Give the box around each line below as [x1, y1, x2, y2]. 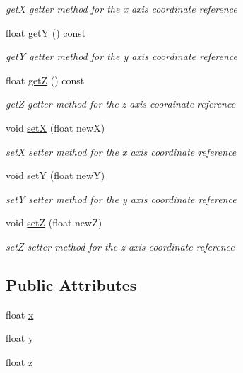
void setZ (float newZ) [6, 215, 102, 230]
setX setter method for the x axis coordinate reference [6, 144, 237, 159]
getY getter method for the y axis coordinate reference [6, 49, 238, 64]
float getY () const [6, 25, 86, 40]
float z [6, 354, 33, 369]
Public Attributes [6, 273, 137, 295]
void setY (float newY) [6, 168, 105, 183]
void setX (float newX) [6, 120, 105, 134]
